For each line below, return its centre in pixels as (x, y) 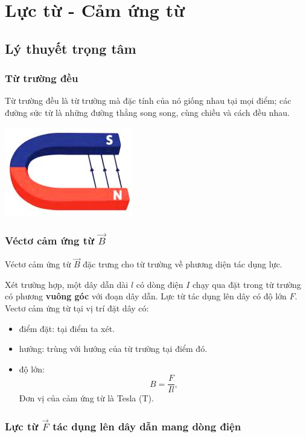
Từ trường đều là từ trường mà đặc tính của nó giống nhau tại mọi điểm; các (148, 100)
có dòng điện (160, 284)
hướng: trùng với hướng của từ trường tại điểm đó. (113, 349)
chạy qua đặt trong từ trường (247, 284)
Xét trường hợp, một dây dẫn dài (67, 284)
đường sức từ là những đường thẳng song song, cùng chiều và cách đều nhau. (147, 112)
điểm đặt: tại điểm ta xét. (67, 328)
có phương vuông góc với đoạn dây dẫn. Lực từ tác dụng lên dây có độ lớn (146, 296)
